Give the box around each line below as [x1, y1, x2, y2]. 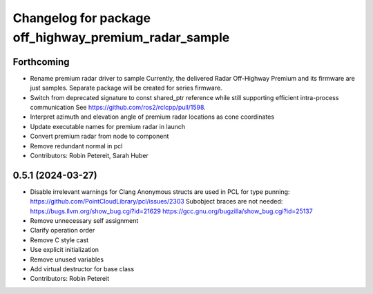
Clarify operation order [30, 226, 95, 235]
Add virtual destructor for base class [30, 265, 135, 273]
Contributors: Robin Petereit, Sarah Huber [30, 151, 149, 159]
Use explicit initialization [30, 246, 99, 254]
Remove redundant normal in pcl [30, 141, 123, 150]
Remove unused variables [30, 255, 104, 264]
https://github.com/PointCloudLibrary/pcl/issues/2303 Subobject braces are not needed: [30, 197, 283, 206]
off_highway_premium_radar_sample [12, 30, 230, 45]
